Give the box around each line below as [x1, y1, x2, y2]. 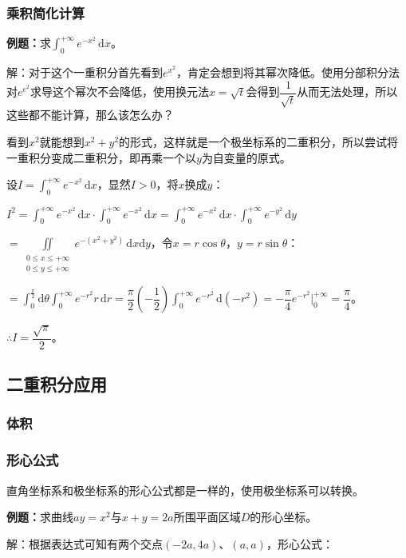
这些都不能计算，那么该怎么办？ [6, 106, 174, 123]
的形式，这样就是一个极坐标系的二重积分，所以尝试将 [119, 134, 399, 150]
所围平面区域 [173, 508, 241, 525]
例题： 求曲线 [6, 508, 73, 525]
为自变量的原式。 [201, 149, 291, 165]
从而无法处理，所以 [297, 83, 398, 100]
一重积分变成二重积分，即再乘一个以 [6, 149, 196, 165]
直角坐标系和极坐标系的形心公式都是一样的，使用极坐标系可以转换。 [6, 481, 364, 498]
